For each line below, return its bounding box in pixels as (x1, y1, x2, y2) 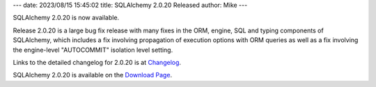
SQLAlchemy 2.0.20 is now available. (13, 14, 120, 22)
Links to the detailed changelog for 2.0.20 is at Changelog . (13, 58, 181, 66)
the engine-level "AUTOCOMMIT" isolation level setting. (13, 46, 173, 54)
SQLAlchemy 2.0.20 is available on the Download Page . (13, 71, 173, 79)
